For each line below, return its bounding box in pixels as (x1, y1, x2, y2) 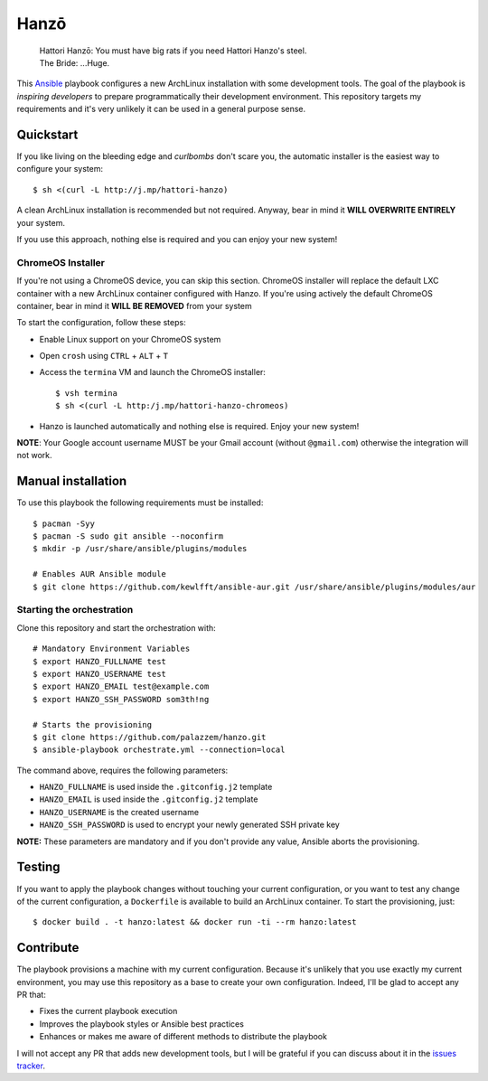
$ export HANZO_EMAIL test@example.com (33, 681, 210, 691)
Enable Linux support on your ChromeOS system (39, 334, 221, 344)
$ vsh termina (55, 388, 117, 398)
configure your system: (16, 164, 104, 174)
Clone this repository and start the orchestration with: (16, 622, 216, 633)
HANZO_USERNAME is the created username (39, 806, 199, 817)
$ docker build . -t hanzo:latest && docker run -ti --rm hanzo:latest (33, 917, 357, 927)
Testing (16, 860, 61, 875)
